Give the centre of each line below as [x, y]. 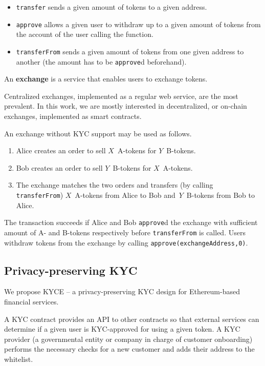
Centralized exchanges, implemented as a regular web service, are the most [121, 96]
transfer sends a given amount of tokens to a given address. [112, 7]
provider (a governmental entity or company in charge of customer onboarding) [128, 339]
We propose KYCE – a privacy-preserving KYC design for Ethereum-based [122, 291]
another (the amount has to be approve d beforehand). [101, 61]
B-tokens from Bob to [220, 195]
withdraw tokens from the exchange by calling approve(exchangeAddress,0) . [126, 242]
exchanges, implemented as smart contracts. [73, 116]
